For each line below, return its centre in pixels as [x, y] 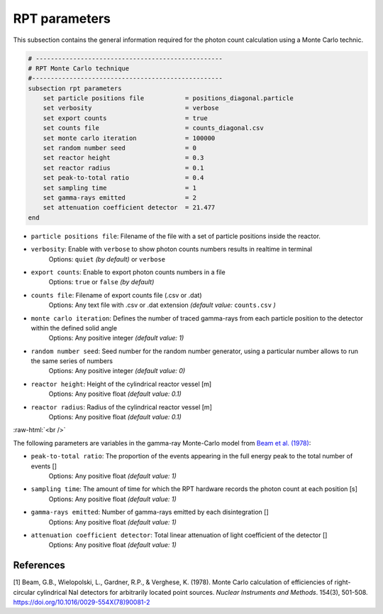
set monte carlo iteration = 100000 [129, 138]
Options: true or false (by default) [101, 282]
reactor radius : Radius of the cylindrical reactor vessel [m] [121, 407]
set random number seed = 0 [120, 148]
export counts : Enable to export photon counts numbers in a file [128, 272]
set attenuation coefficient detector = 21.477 [129, 208]
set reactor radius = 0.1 [123, 168]
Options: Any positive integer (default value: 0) [117, 371]
